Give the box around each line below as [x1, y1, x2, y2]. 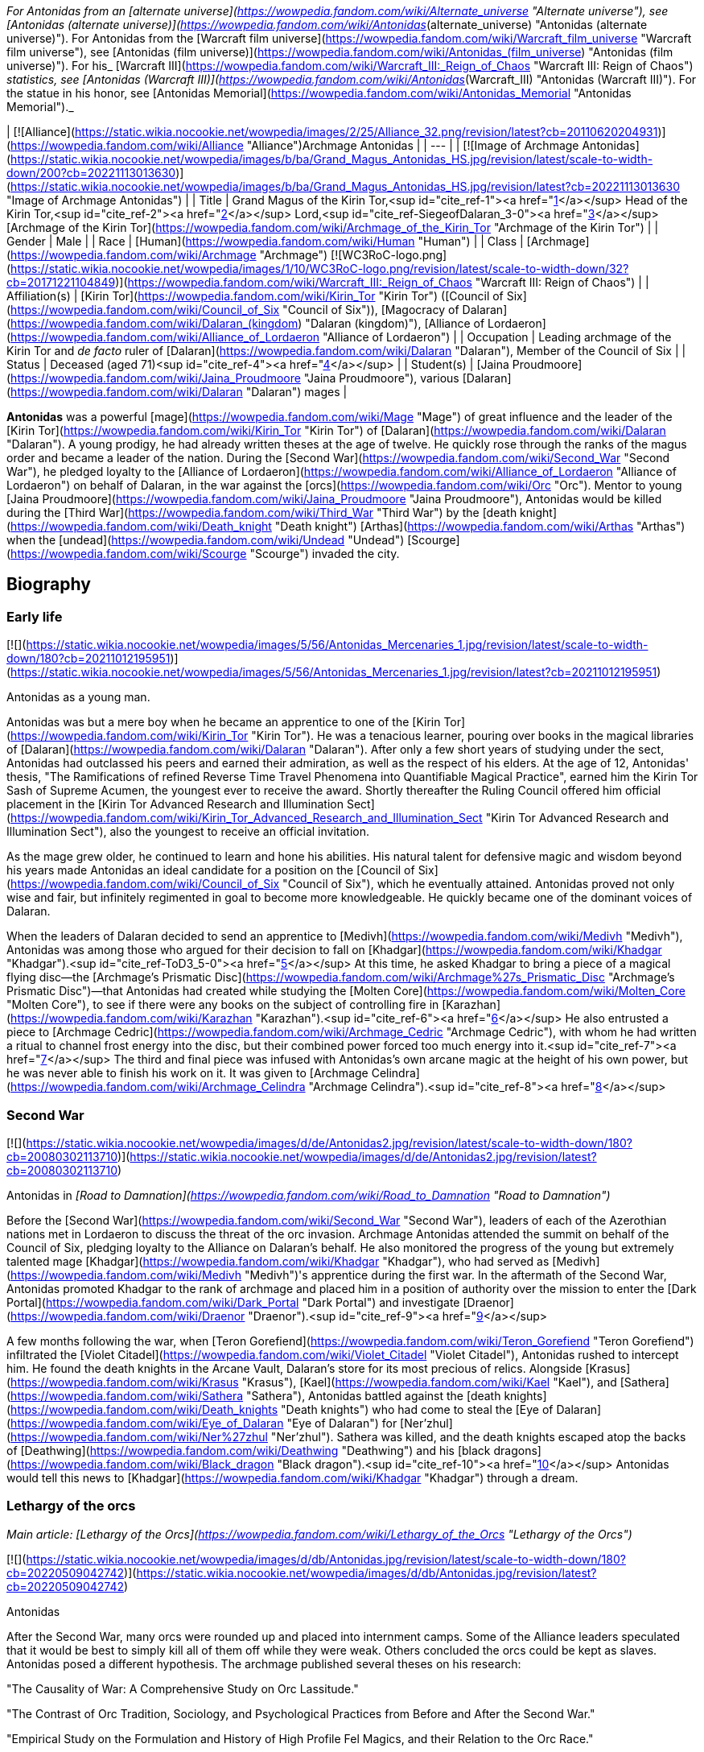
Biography [6, 574, 91, 595]
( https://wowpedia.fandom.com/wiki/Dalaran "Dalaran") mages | [6, 385, 348, 399]
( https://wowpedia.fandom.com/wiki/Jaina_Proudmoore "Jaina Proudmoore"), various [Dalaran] [6, 371, 512, 385]
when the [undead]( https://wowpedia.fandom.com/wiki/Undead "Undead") [6, 533, 405, 547]
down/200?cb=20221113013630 [6, 166, 176, 180]
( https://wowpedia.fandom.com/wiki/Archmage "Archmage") [6, 248, 328, 262]
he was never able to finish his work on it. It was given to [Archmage [6, 1066, 368, 1081]
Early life [6, 608, 63, 625]
